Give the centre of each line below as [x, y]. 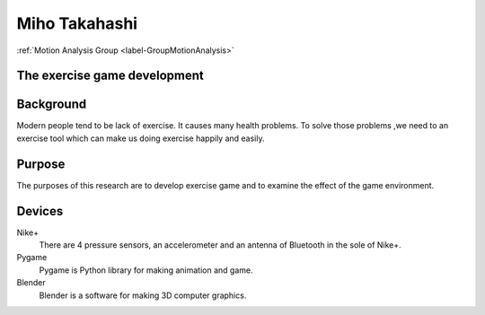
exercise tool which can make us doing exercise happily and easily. [141, 138]
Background [52, 105]
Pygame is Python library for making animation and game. [146, 270]
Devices [40, 211]
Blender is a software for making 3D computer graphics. [143, 295]
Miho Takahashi [77, 23]
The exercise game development [110, 76]
